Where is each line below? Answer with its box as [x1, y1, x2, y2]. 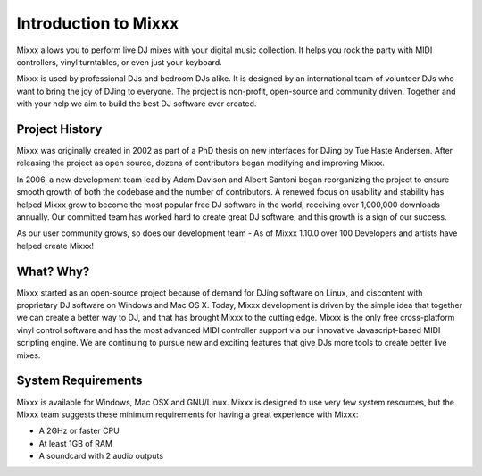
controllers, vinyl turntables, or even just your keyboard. [16, 56, 222, 67]
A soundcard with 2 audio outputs [38, 451, 164, 462]
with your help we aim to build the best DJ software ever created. [16, 98, 257, 109]
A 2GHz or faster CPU [38, 425, 120, 437]
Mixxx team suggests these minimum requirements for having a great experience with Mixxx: [16, 409, 359, 420]
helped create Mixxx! [16, 240, 94, 251]
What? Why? [16, 263, 90, 279]
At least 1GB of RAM [38, 438, 113, 448]
